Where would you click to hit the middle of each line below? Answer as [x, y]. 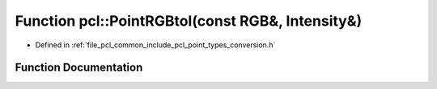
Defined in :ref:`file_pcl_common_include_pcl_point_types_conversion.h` [155, 45]
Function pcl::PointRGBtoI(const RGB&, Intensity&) [189, 21]
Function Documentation [79, 68]
